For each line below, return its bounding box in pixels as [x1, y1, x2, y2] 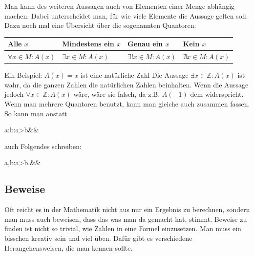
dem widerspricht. [190, 89, 244, 99]
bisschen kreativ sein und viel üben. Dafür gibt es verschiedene [4, 233, 192, 243]
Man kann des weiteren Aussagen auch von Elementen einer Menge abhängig [4, 1, 235, 11]
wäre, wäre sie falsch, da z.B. [73, 89, 160, 99]
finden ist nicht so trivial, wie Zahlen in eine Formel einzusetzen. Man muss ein [4, 223, 241, 234]
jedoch [4, 89, 24, 99]
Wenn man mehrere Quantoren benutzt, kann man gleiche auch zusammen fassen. [4, 99, 250, 108]
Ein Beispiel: [4, 70, 42, 80]
